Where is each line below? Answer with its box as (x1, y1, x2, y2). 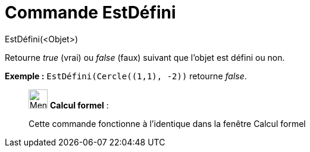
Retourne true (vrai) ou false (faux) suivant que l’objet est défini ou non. (5, 52, 285, 63)
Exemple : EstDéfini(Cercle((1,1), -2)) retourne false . (5, 70, 247, 81)
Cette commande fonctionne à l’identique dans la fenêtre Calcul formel (29, 118, 306, 129)
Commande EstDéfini (5, 2, 176, 23)
